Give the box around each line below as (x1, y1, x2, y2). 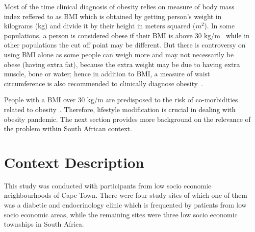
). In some (204, 21, 235, 31)
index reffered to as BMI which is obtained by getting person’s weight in (4, 11, 222, 21)
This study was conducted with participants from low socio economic (4, 180, 211, 190)
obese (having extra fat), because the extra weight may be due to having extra (4, 59, 240, 69)
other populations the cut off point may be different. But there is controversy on (4, 40, 246, 50)
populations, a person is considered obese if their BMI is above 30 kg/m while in (4, 30, 250, 40)
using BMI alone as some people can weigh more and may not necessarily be (4, 49, 234, 59)
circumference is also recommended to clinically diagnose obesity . (4, 78, 204, 88)
